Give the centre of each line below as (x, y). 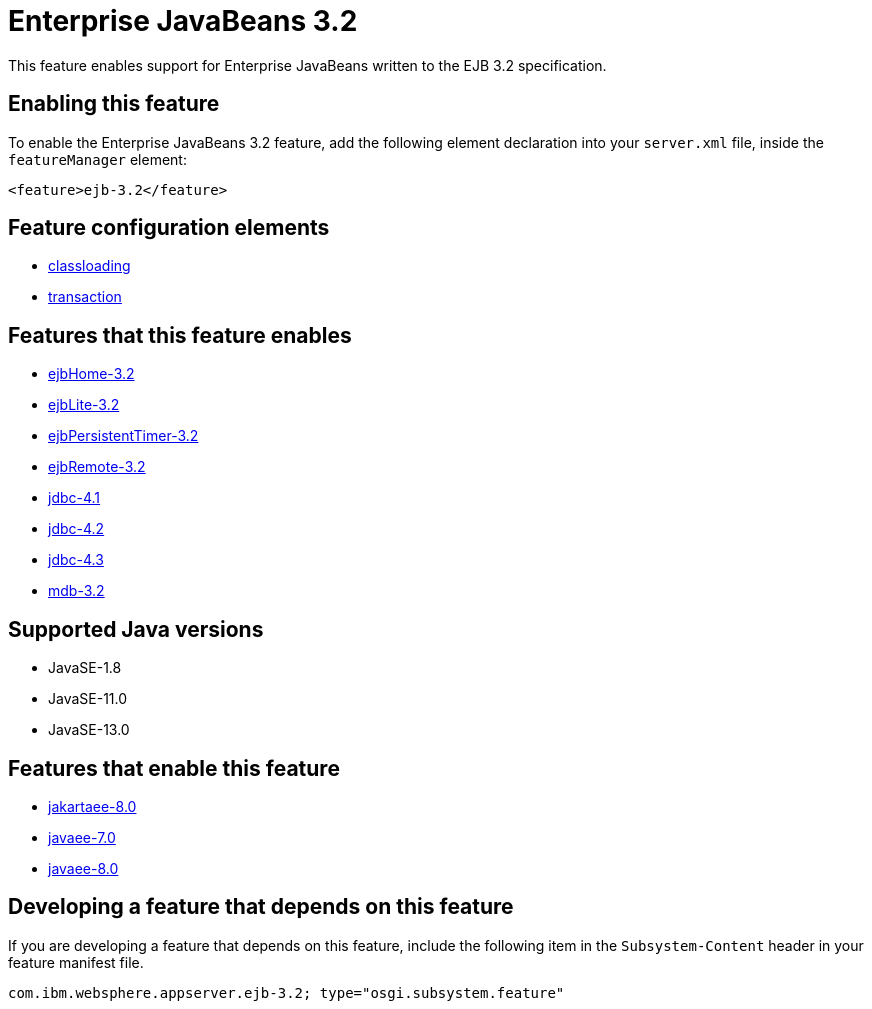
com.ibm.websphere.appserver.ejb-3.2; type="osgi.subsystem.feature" (286, 992)
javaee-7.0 (82, 837)
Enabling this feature (114, 104)
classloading (89, 266)
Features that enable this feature (174, 768)
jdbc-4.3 (76, 560)
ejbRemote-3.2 (97, 467)
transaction (85, 297)
